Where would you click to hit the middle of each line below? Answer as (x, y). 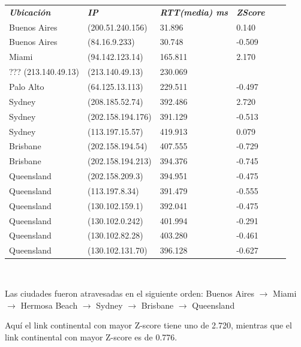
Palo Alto (27, 86)
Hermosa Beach (49, 305)
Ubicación (30, 12)
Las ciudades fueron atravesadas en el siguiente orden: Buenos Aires (130, 293)
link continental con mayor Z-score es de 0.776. (91, 337)
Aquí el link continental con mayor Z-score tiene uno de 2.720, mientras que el (148, 325)
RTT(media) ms (194, 12)
